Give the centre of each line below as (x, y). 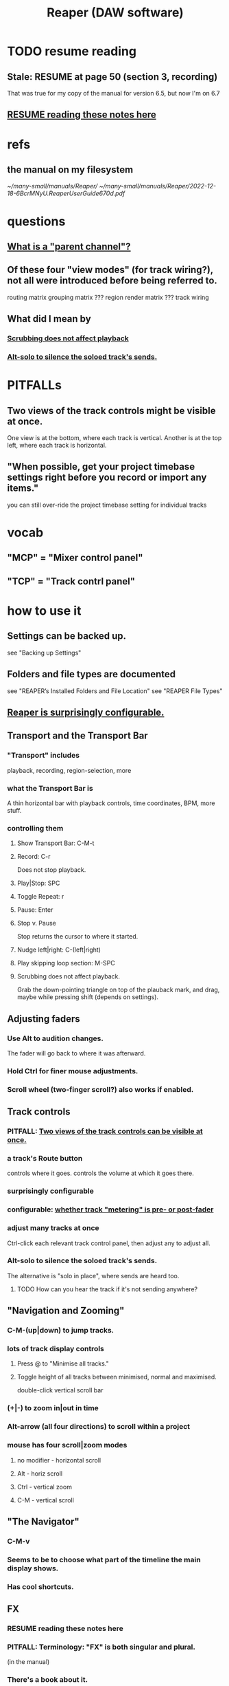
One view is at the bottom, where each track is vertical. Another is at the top (114, 438)
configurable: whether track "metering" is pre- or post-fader (110, 1209)
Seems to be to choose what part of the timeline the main (104, 1559)
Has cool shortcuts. (40, 1586)
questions (36, 221)
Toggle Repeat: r (40, 897)
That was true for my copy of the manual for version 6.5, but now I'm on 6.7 (114, 93)
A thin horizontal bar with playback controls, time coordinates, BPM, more (111, 803)
